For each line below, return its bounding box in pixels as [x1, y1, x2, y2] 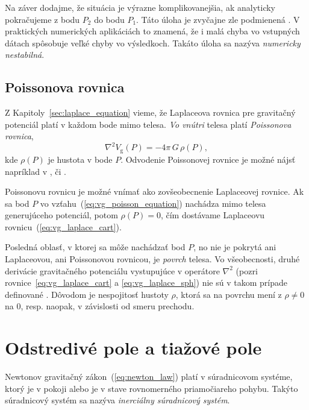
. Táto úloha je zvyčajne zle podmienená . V [136, 13, 300, 25]
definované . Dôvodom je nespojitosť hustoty [5, 288, 169, 300]
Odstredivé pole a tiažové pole [5, 335, 262, 360]
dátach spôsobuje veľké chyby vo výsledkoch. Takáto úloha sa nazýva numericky [5, 36, 301, 49]
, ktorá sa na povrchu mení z [175, 288, 282, 300]
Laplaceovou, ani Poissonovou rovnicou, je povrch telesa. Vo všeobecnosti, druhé [5, 253, 300, 265]
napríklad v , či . [5, 165, 66, 177]
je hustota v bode [48, 153, 113, 165]
